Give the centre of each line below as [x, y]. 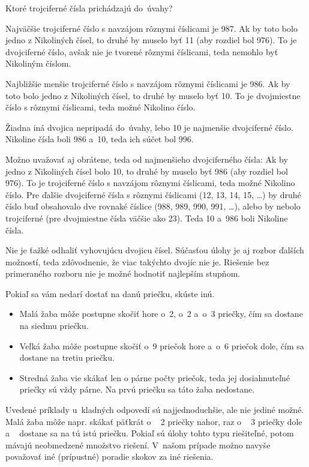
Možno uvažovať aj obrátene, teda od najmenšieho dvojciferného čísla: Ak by [147, 159]
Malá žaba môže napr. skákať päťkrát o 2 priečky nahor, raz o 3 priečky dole [154, 421]
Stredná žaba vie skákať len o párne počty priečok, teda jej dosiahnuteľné [155, 377]
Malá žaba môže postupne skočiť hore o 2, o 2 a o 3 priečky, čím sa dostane [161, 314]
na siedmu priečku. [54, 326]
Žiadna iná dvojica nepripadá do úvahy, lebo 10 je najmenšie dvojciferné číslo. [149, 127]
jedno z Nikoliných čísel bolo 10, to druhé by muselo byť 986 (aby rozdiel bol [147, 171]
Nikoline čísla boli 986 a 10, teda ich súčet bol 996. [100, 139]
